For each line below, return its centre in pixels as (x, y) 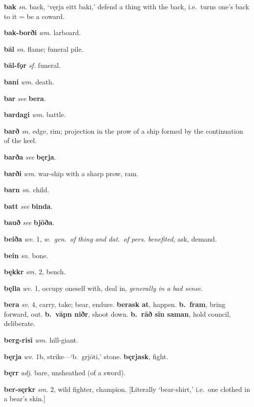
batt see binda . (28, 206)
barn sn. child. (27, 190)
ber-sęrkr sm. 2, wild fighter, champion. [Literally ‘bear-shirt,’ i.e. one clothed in (127, 389)
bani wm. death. (29, 81)
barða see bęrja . (30, 156)
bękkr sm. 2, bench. (35, 272)
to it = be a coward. (34, 16)
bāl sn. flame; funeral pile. (44, 49)
